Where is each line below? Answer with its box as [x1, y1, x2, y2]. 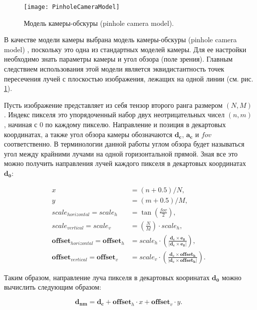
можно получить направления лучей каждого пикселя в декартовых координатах [4, 158, 246, 168]
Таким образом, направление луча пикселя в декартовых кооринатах [4, 272, 210, 282]
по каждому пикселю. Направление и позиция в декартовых [45, 119, 226, 129]
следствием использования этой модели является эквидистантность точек [4, 64, 224, 74]
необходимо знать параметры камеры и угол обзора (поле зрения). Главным [4, 54, 233, 64]
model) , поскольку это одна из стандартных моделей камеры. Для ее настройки [4, 44, 247, 54]
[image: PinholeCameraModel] [24, 3, 120, 10]
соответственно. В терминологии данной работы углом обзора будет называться [4, 139, 245, 149]
